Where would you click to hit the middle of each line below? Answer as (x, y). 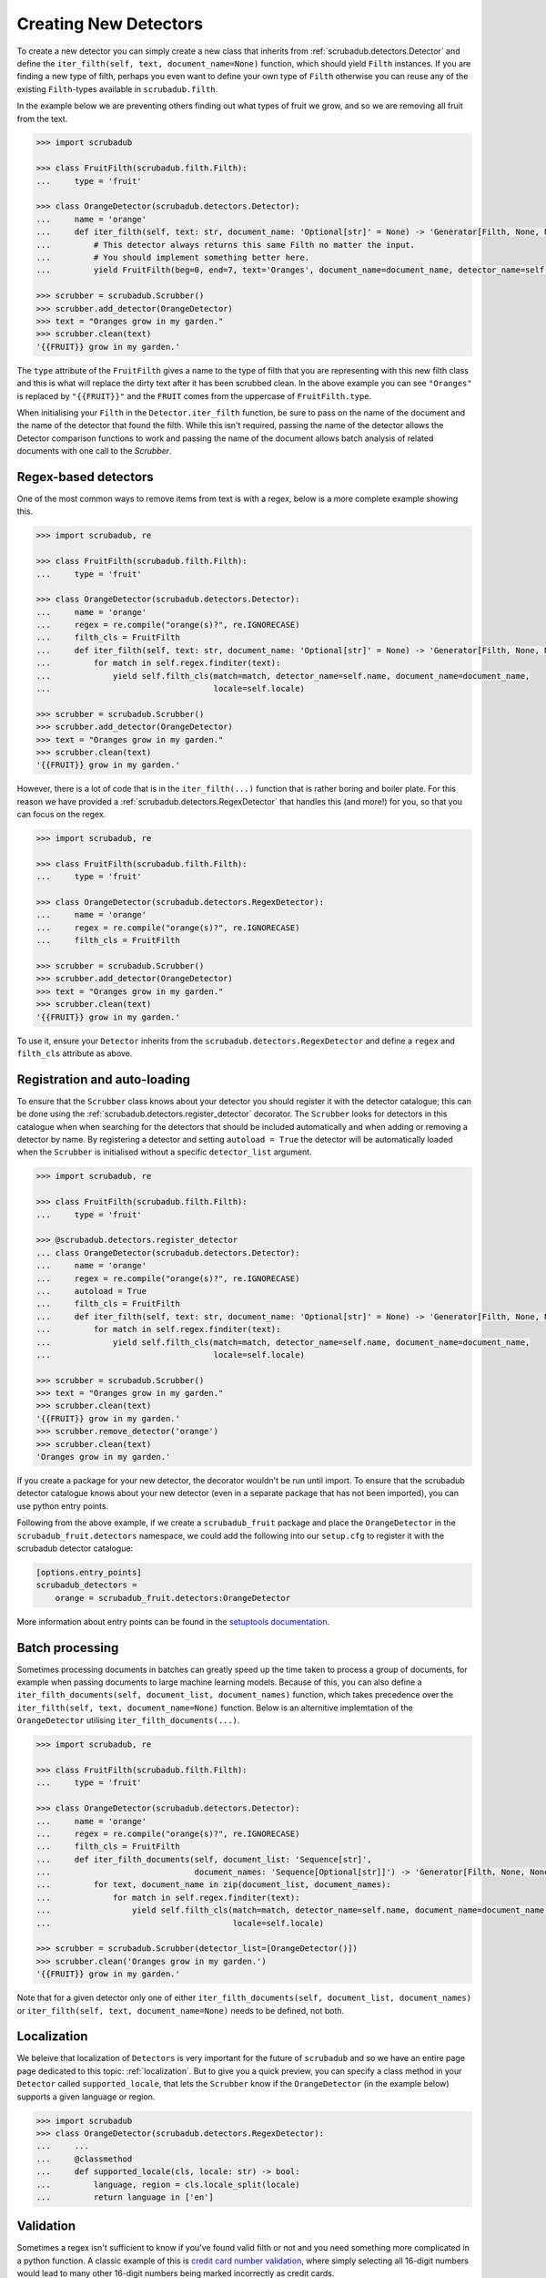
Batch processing (68, 1648)
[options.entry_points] (89, 1572)
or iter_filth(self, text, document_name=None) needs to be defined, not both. (181, 2010)
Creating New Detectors (110, 24)
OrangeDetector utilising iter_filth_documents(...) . (128, 1720)
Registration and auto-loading (104, 1079)
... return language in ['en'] (125, 2197)
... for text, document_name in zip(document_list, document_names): (213, 1885)
